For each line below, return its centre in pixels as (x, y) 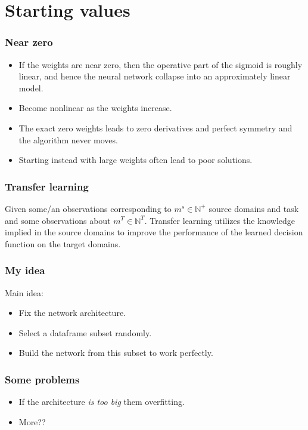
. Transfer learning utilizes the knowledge (220, 220)
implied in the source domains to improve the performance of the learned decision (154, 232)
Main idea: (24, 292)
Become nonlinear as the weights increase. (95, 108)
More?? (32, 421)
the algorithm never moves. (68, 139)
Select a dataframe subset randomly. (85, 332)
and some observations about (58, 220)
